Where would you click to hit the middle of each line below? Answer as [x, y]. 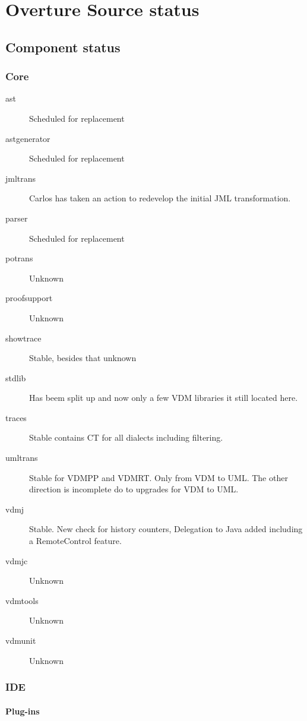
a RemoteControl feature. [75, 541]
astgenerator [28, 138]
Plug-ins [23, 711]
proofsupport [29, 298]
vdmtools [22, 600]
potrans [19, 258]
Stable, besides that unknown [83, 358]
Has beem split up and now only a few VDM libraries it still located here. [164, 398]
